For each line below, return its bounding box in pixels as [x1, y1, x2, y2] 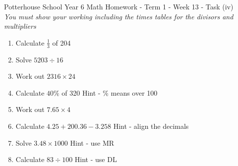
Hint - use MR [70, 137, 115, 148]
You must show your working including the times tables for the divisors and [4, 11, 234, 21]
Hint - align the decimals [113, 120, 189, 131]
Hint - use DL [74, 154, 117, 165]
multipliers [4, 21, 36, 31]
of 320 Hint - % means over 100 [61, 87, 158, 98]
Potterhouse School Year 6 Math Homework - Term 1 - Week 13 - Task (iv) [4, 1, 234, 11]
